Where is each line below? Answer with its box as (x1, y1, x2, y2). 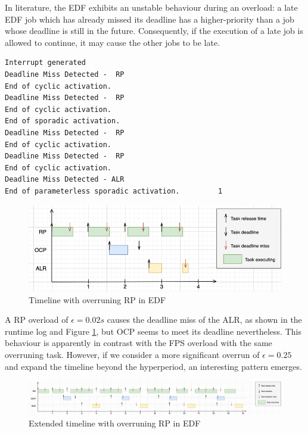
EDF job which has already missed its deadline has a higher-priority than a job (5, 13, 294, 25)
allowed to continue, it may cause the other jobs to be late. (5, 36, 220, 48)
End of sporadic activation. (5, 117, 120, 126)
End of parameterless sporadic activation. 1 (5, 186, 223, 195)
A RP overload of (5, 313, 69, 326)
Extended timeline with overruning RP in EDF (29, 417, 201, 429)
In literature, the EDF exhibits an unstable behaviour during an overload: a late (5, 1, 298, 13)
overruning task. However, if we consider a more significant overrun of (5, 348, 260, 361)
